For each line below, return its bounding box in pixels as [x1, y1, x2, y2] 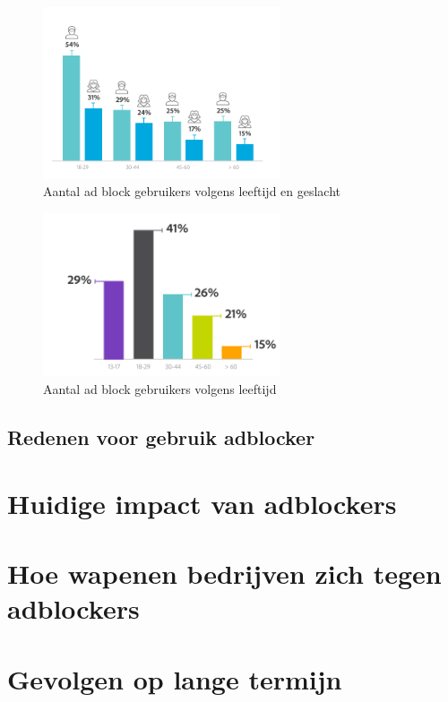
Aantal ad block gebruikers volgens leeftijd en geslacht [43, 182, 341, 201]
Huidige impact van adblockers [7, 484, 397, 521]
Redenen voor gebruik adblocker [7, 424, 315, 451]
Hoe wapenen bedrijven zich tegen [7, 555, 442, 591]
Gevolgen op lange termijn [7, 660, 342, 697]
